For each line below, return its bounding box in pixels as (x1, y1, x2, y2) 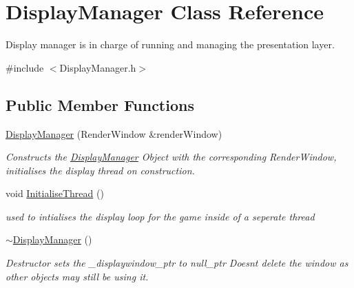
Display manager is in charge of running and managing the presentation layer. (6, 37, 335, 52)
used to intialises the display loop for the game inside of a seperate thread (6, 209, 315, 223)
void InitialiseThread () (6, 186, 104, 200)
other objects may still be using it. (6, 269, 149, 283)
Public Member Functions (6, 94, 194, 115)
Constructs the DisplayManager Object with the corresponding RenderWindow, (6, 150, 337, 164)
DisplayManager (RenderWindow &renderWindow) (6, 126, 222, 141)
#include (6, 60, 44, 74)
